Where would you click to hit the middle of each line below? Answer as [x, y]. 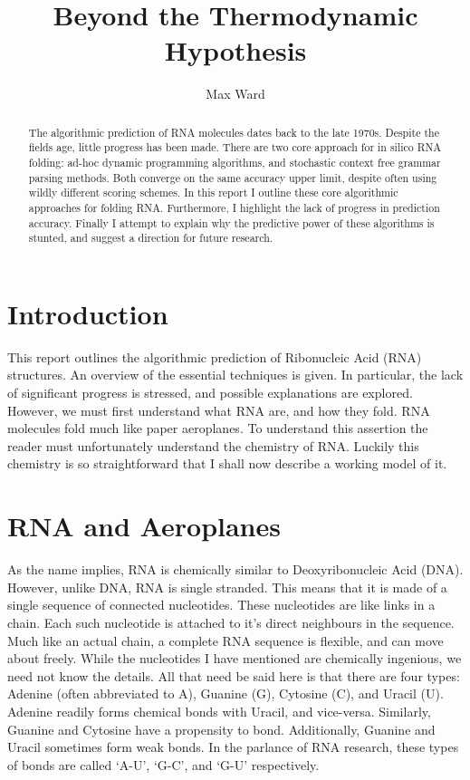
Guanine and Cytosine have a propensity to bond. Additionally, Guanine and [221, 729]
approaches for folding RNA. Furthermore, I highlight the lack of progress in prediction [234, 207]
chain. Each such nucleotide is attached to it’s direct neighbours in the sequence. [231, 622]
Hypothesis [235, 50]
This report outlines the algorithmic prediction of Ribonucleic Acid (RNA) [215, 356]
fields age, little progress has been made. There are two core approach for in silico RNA [235, 147]
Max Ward [235, 94]
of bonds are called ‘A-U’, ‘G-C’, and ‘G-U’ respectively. [163, 764]
